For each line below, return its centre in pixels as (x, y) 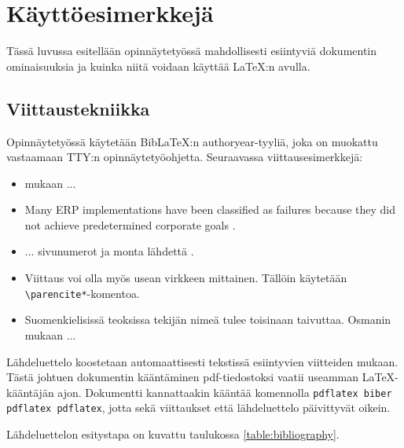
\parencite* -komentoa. (82, 293)
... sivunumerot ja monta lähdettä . (109, 251)
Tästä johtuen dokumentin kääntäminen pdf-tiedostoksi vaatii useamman (183, 377)
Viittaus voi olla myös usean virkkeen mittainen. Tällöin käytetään (186, 278)
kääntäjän (30, 392)
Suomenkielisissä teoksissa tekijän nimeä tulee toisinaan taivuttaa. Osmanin (208, 319)
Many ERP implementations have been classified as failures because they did (210, 209)
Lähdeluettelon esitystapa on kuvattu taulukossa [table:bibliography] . (173, 434)
